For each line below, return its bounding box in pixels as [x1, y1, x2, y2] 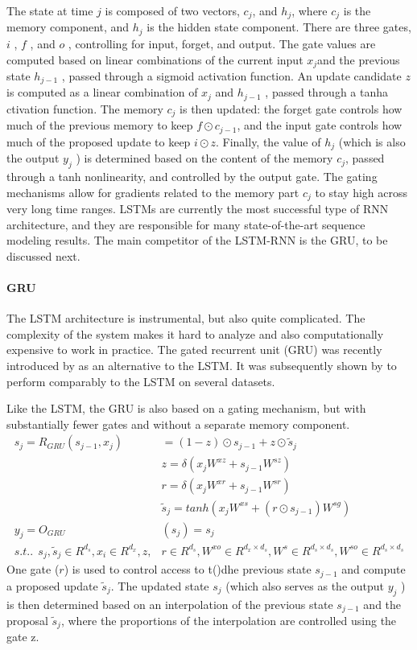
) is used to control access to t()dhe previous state [64, 561, 312, 578]
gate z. [6, 628, 39, 645]
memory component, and [6, 19, 130, 35]
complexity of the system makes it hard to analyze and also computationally [6, 325, 384, 342]
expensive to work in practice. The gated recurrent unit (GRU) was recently [6, 341, 382, 358]
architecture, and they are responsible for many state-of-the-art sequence [6, 216, 365, 232]
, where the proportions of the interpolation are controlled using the [60, 612, 397, 629]
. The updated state [110, 577, 209, 594]
